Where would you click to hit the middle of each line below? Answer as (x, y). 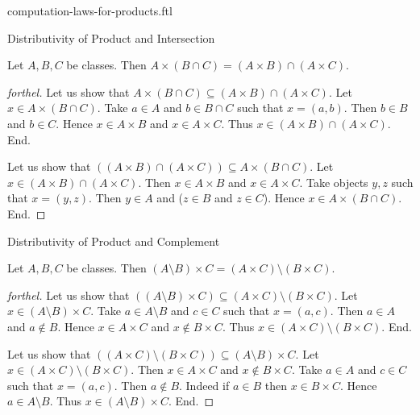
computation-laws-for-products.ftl (90, 10)
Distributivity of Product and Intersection (111, 37)
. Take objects (334, 182)
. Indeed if (204, 385)
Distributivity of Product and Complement (114, 241)
